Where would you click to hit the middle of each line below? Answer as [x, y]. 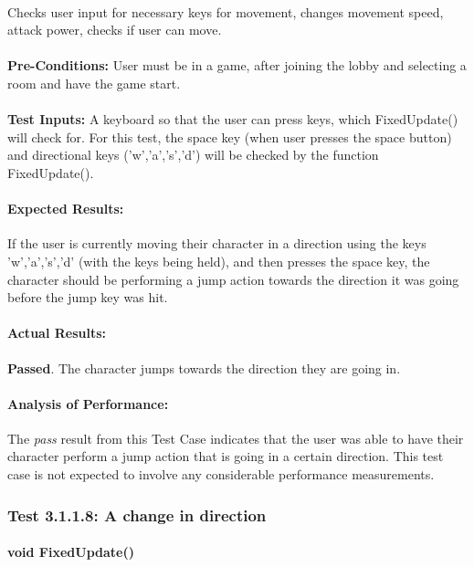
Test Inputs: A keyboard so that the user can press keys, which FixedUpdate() [233, 119]
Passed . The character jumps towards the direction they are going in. [204, 367]
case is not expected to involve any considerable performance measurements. [221, 474]
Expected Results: [66, 209]
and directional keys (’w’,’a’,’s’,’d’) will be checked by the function [193, 155]
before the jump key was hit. [88, 297]
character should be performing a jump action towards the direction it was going [233, 279]
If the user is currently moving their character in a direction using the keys [217, 243]
